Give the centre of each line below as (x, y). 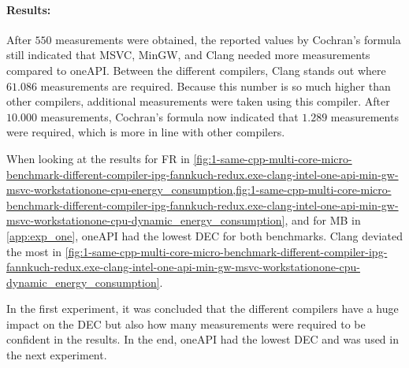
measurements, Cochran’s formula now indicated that (169, 116)
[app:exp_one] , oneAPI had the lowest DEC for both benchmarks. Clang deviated (204, 235)
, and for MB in (323, 220)
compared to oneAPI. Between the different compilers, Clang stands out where (196, 70)
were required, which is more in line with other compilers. (146, 132)
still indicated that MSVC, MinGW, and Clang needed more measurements (188, 55)
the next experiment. (57, 355)
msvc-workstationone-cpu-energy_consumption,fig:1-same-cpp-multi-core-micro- (199, 190)
